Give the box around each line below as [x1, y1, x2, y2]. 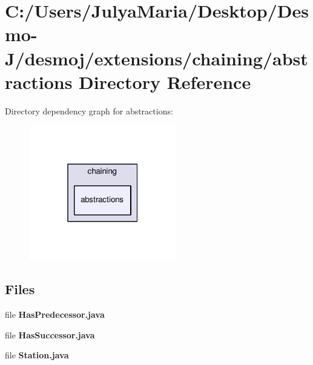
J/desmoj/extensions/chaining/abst [5, 45, 308, 70]
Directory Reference [79, 69, 251, 94]
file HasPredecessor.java [5, 308, 105, 321]
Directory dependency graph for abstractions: [5, 104, 173, 117]
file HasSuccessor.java [5, 328, 95, 341]
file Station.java [5, 349, 69, 361]
